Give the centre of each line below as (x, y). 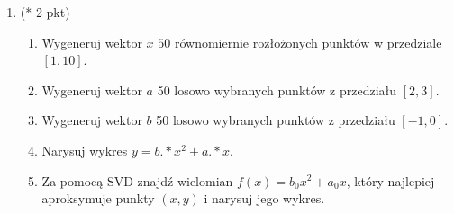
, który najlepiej (390, 180)
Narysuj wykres (85, 150)
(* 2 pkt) (45, 12)
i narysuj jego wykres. (264, 198)
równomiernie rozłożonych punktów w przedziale (308, 42)
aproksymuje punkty (98, 198)
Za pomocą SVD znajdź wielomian (137, 180)
